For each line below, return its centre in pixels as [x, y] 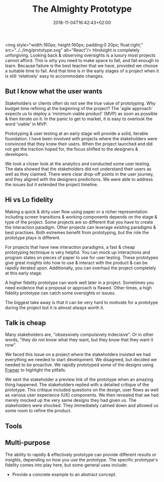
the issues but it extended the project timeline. [52, 184]
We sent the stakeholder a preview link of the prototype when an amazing [79, 379]
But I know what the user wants [54, 91]
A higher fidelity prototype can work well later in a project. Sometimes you [80, 283]
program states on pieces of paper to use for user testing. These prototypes [82, 257]
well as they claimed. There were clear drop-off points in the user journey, [80, 174]
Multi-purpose [28, 443]
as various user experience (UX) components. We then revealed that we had [82, 395]
